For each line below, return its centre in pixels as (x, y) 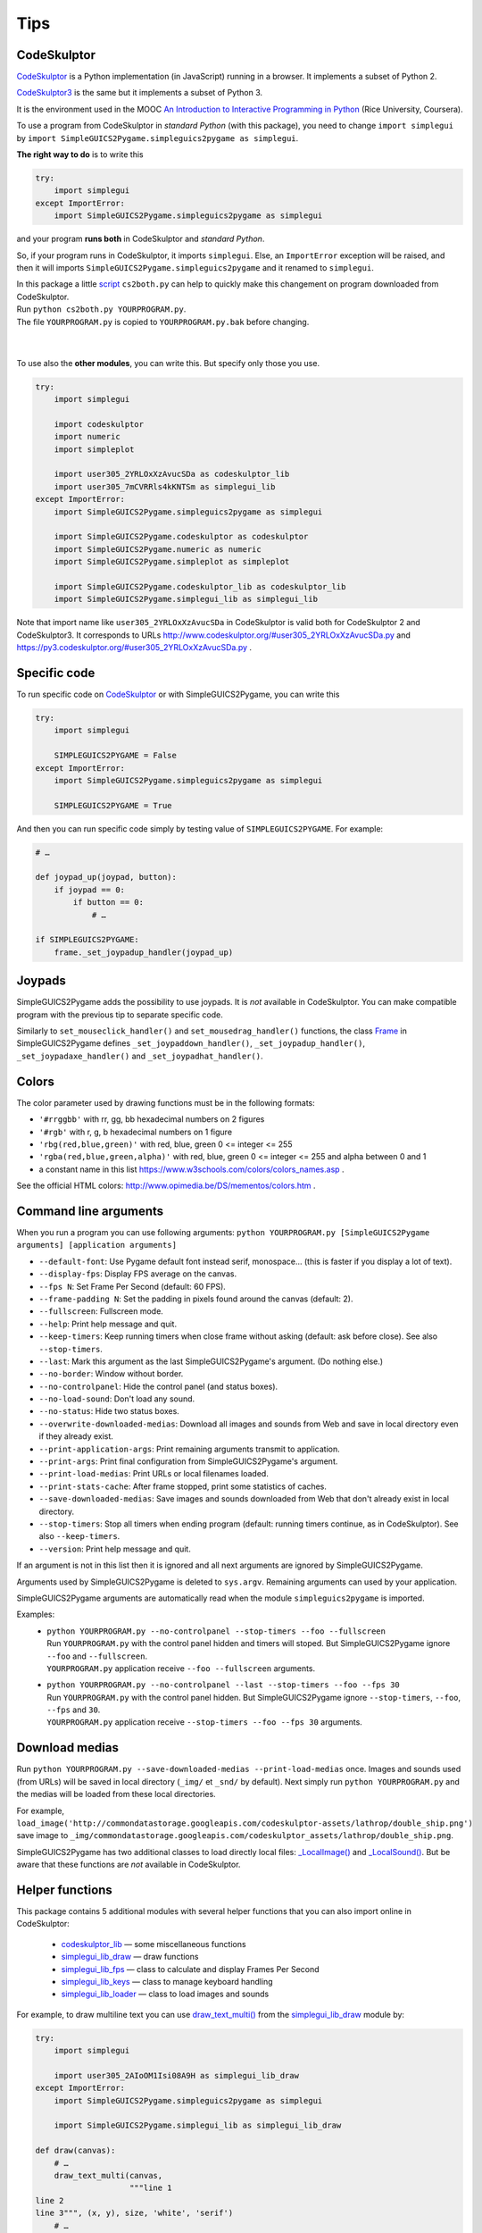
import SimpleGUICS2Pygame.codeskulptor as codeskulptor (181, 537)
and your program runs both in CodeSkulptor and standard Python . (141, 239)
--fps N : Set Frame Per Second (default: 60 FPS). (133, 1286)
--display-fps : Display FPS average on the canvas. (137, 1274)
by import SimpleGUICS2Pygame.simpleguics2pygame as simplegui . (158, 138)
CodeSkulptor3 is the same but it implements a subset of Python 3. (140, 93)
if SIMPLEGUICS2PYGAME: (87, 940)
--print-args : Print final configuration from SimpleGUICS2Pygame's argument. (188, 1461)
